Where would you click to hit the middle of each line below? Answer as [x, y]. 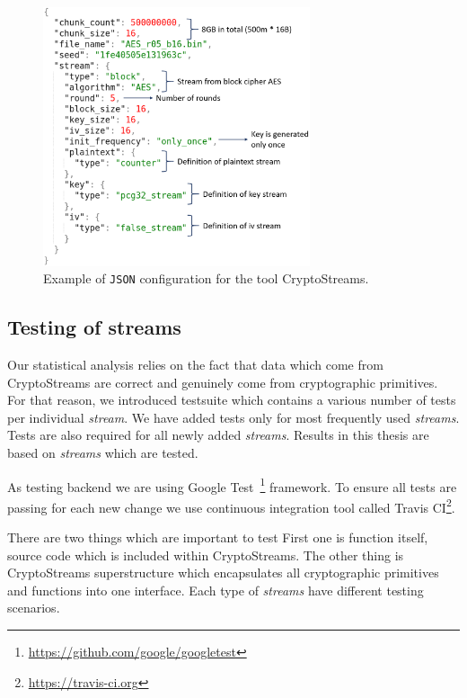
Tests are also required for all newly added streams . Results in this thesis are [218, 435]
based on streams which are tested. [103, 452]
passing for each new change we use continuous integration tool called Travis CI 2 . [231, 506]
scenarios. [34, 608]
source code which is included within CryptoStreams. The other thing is [206, 555]
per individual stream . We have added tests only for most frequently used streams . [233, 417]
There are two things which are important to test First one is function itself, [218, 537]
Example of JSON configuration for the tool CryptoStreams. [206, 278]
